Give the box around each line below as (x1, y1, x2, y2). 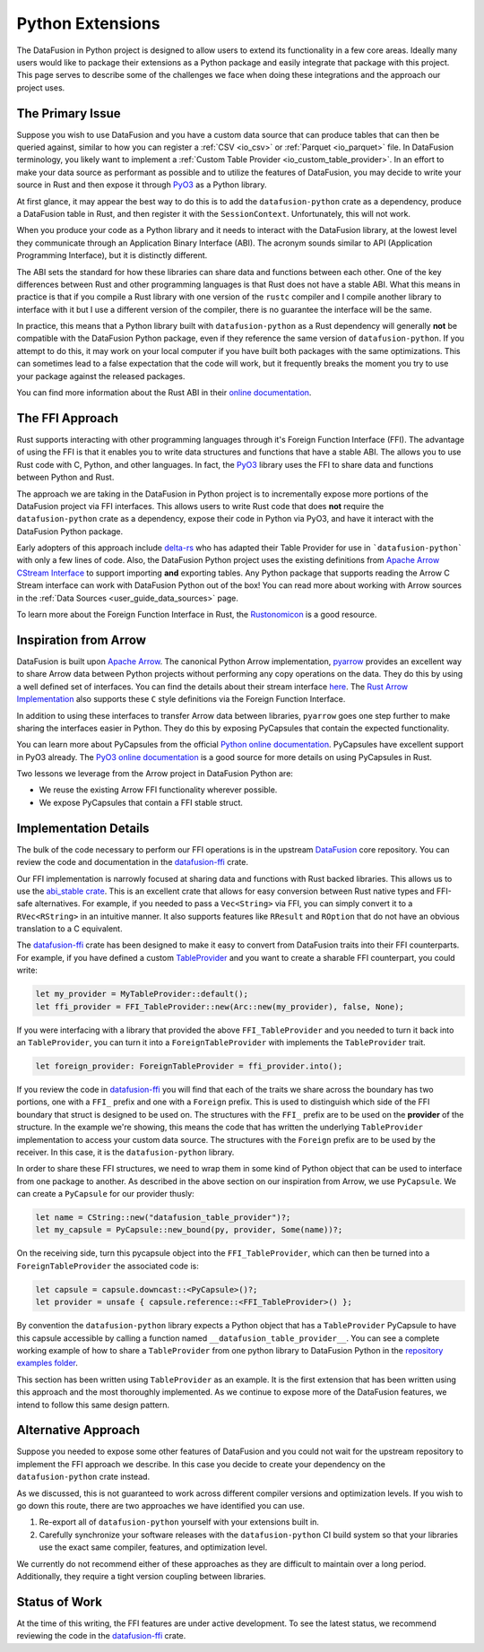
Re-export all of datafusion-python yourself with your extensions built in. (39, 1517, 320, 1527)
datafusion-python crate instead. (16, 1471, 151, 1483)
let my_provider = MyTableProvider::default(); (35, 989, 248, 999)
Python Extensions (16, 13, 160, 33)
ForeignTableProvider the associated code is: (16, 1260, 199, 1271)
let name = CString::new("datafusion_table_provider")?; (35, 1213, 291, 1223)
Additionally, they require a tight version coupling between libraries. (16, 1570, 266, 1581)
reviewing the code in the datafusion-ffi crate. (16, 1630, 186, 1641)
